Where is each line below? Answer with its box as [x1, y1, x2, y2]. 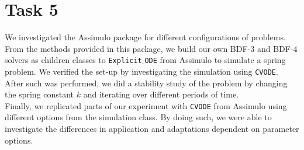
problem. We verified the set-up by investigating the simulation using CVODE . [5, 65, 278, 77]
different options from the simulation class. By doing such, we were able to [5, 111, 272, 123]
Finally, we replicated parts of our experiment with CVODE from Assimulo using [5, 99, 287, 111]
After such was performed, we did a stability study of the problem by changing [5, 76, 288, 89]
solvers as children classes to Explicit [5, 54, 142, 66]
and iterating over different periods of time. [83, 88, 239, 100]
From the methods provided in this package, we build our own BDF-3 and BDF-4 [5, 42, 298, 54]
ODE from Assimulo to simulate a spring [144, 54, 286, 66]
